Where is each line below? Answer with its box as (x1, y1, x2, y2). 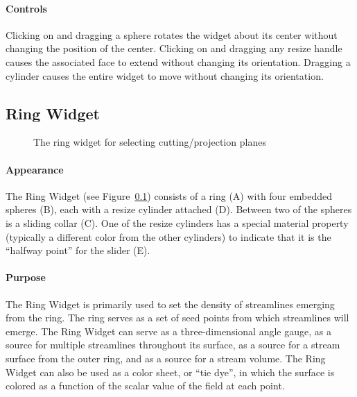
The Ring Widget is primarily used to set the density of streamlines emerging (6, 296, 335, 311)
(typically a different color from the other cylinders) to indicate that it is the (6, 229, 331, 244)
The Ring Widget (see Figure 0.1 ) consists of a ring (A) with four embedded (6, 188, 332, 203)
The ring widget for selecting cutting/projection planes (33, 135, 266, 149)
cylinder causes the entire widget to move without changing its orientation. (6, 68, 324, 83)
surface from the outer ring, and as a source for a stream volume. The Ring (6, 350, 326, 365)
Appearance (6, 162, 64, 176)
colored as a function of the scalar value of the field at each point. (6, 378, 285, 393)
